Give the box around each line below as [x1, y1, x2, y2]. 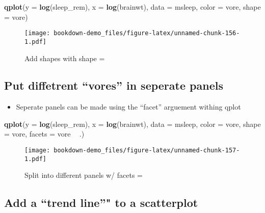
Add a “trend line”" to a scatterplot [4, 195, 198, 210]
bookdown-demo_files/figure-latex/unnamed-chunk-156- [54, 30, 240, 37]
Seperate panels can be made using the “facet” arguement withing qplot [16, 101, 241, 112]
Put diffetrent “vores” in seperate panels [4, 77, 223, 93]
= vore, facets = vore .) [4, 128, 85, 139]
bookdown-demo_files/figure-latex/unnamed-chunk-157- [54, 147, 240, 154]
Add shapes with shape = [24, 52, 105, 63]
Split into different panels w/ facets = [24, 170, 143, 180]
